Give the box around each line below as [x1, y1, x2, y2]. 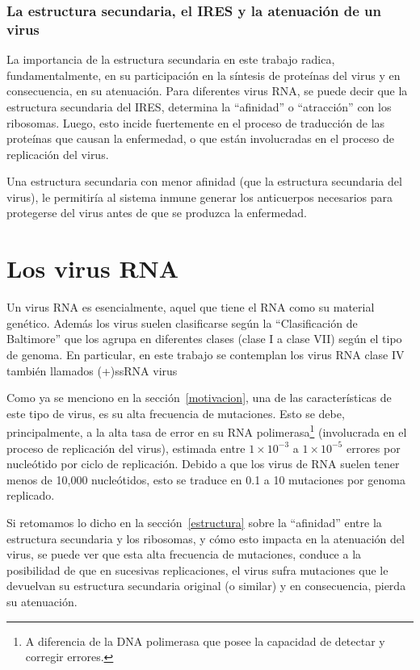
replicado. [6, 487, 55, 504]
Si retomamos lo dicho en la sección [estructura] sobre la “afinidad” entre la [6, 513, 382, 530]
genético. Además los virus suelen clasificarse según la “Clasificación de [6, 314, 358, 331]
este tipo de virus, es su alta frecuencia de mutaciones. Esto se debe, [6, 404, 345, 421]
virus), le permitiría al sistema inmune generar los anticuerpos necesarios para [6, 188, 393, 205]
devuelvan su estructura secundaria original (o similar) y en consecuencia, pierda [6, 577, 406, 594]
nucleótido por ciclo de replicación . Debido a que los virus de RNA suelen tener [6, 455, 400, 472]
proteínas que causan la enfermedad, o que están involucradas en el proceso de [6, 130, 395, 147]
